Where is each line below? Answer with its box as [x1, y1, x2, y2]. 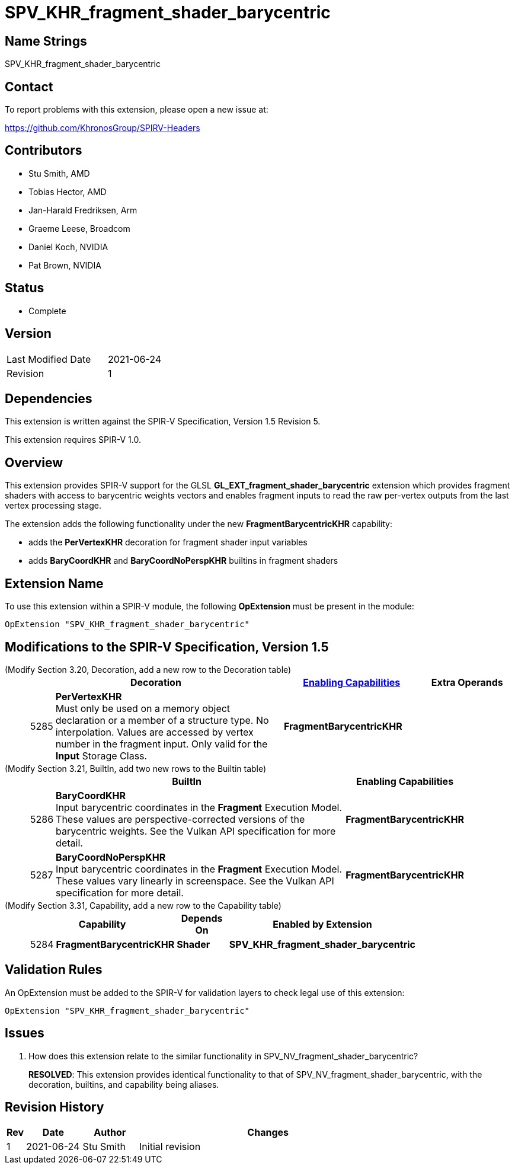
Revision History [5, 1100, 104, 1115]
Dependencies [5, 391, 92, 406]
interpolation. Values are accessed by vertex [55, 726, 254, 738]
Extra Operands [431, 676, 503, 688]
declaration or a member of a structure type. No [55, 714, 269, 726]
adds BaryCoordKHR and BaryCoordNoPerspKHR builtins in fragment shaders [28, 555, 338, 566]
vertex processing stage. [5, 500, 101, 511]
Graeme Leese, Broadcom [28, 223, 130, 234]
